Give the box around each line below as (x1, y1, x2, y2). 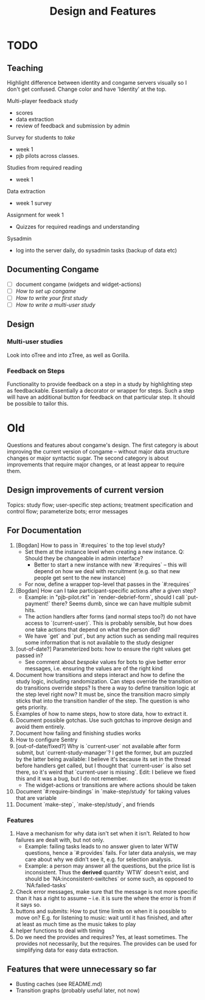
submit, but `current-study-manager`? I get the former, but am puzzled (15, 749, 193, 756)
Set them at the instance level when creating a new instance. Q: (24, 548, 185, 555)
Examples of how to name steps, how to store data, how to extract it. (15, 710, 188, 717)
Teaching (7, 63, 43, 73)
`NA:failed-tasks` (24, 881, 68, 888)
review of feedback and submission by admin (15, 122, 130, 129)
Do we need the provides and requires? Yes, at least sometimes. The (15, 933, 188, 940)
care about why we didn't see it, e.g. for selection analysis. (24, 855, 173, 863)
